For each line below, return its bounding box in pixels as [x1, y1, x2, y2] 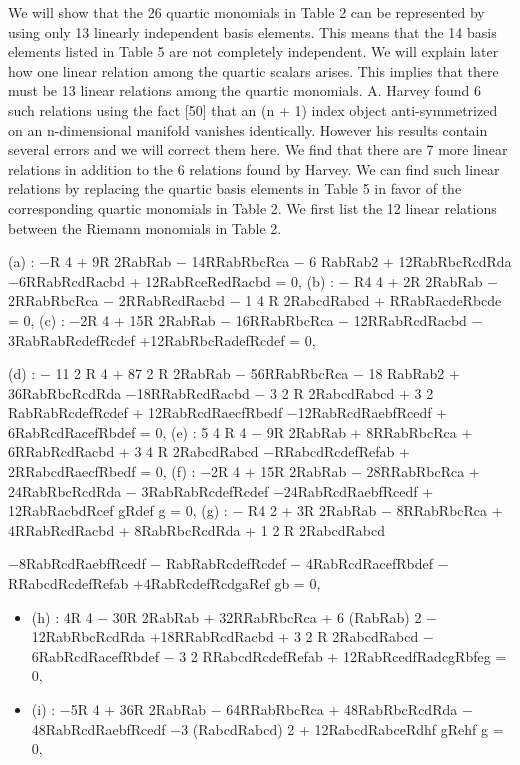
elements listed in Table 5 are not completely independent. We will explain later [8, 41, 499, 62]
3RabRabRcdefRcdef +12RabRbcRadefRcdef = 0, [8, 329, 316, 350]
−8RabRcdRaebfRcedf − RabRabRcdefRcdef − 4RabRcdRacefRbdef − [8, 553, 449, 574]
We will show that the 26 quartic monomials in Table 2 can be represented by [8, 2, 485, 22]
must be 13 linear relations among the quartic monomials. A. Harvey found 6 [8, 80, 481, 101]
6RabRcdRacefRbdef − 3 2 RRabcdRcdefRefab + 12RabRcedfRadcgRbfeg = [31, 645, 507, 666]
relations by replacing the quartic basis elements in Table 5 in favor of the [8, 178, 462, 199]
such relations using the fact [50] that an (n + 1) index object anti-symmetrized [8, 99, 498, 120]
